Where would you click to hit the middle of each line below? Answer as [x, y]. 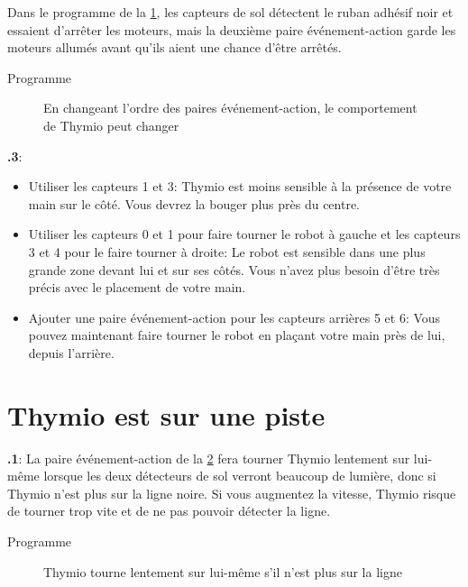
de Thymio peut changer [111, 125]
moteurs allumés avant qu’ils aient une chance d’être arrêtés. [174, 47]
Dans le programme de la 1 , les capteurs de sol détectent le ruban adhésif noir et [230, 12]
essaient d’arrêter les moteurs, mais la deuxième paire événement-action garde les [232, 29]
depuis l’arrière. [71, 352]
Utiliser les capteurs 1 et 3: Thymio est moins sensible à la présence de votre [240, 186]
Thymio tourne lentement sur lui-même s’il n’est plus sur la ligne [223, 571]
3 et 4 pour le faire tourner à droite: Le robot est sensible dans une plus [227, 251]
